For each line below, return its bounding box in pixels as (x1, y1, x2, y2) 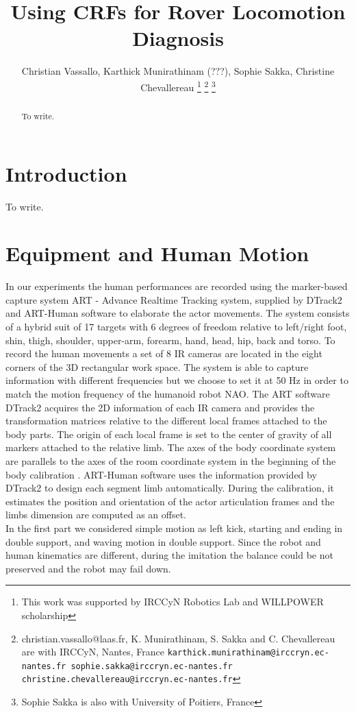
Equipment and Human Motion (5, 239, 309, 267)
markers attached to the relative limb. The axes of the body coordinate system (5, 440, 336, 455)
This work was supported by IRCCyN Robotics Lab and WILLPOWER (21, 594, 324, 609)
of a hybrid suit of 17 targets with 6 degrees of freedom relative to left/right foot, (5, 319, 347, 334)
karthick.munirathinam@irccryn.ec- (167, 648, 329, 658)
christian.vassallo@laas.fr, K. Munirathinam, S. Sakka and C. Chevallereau (21, 631, 335, 645)
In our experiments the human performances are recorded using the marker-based (5, 279, 348, 293)
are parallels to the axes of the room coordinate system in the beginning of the (5, 453, 336, 468)
